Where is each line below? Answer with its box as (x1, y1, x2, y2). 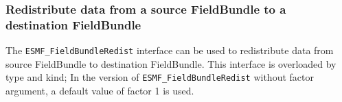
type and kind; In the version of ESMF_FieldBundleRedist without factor (5, 70, 314, 84)
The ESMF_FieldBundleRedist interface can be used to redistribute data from (5, 43, 334, 58)
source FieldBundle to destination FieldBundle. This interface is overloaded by (5, 56, 337, 71)
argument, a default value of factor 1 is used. (5, 84, 194, 98)
